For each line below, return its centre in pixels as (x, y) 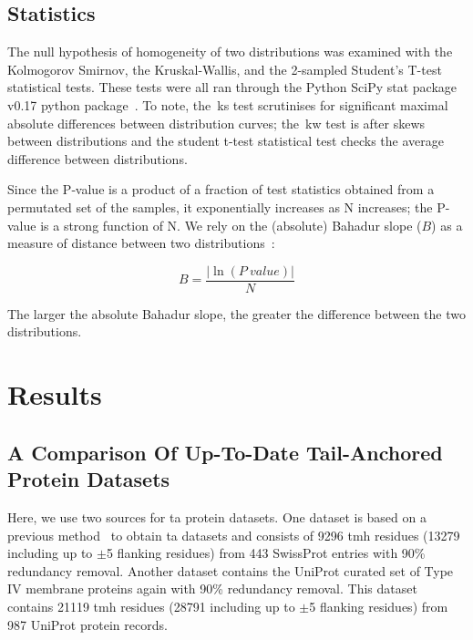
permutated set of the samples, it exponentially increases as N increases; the (220, 206)
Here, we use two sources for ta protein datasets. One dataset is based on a (217, 516)
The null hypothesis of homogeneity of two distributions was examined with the (230, 52)
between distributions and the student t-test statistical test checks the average (226, 141)
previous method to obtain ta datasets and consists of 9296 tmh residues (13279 (234, 535)
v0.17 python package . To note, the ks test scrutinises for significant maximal (228, 104)
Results (55, 394)
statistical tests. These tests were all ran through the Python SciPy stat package (232, 87)
